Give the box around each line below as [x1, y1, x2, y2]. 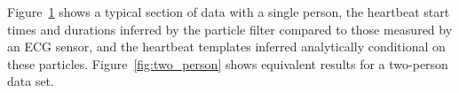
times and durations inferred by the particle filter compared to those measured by [7, 19, 453, 38]
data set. [7, 72, 54, 90]
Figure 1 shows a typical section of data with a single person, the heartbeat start [7, 3, 450, 20]
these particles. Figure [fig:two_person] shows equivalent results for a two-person [7, 54, 448, 73]
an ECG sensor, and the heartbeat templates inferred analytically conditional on [7, 37, 446, 56]
